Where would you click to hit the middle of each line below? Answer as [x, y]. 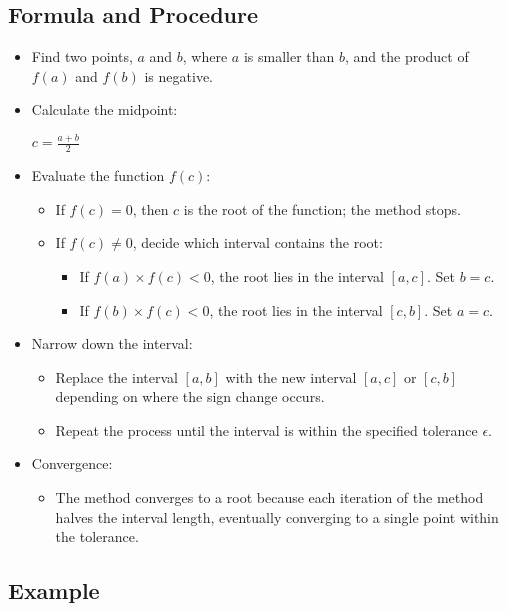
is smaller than [289, 56]
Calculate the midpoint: [104, 109]
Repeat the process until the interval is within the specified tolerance [266, 429]
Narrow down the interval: [112, 343]
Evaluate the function [98, 175]
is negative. [178, 75]
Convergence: [72, 463]
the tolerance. [97, 536]
